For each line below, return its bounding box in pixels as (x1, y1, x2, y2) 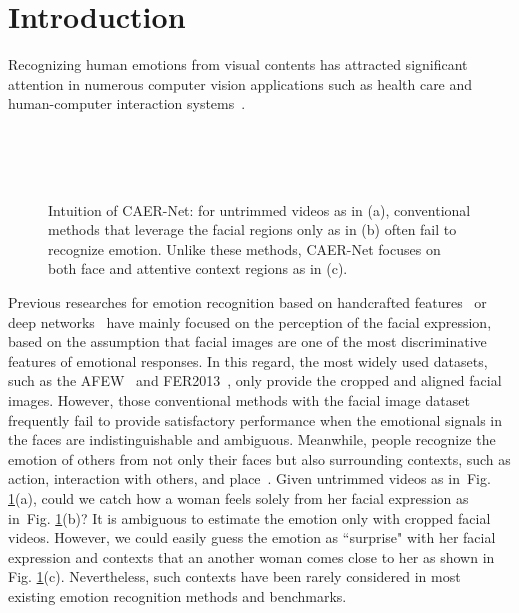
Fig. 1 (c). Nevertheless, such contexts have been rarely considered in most (8, 566, 461, 587)
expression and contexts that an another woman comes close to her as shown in (8, 546, 495, 567)
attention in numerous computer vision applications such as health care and (8, 73, 473, 94)
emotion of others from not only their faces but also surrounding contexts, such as (8, 448, 511, 469)
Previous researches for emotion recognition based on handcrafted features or (8, 292, 487, 313)
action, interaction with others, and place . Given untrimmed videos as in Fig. (8, 468, 491, 489)
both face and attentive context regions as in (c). (48, 258, 348, 279)
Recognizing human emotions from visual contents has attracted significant (8, 54, 468, 75)
